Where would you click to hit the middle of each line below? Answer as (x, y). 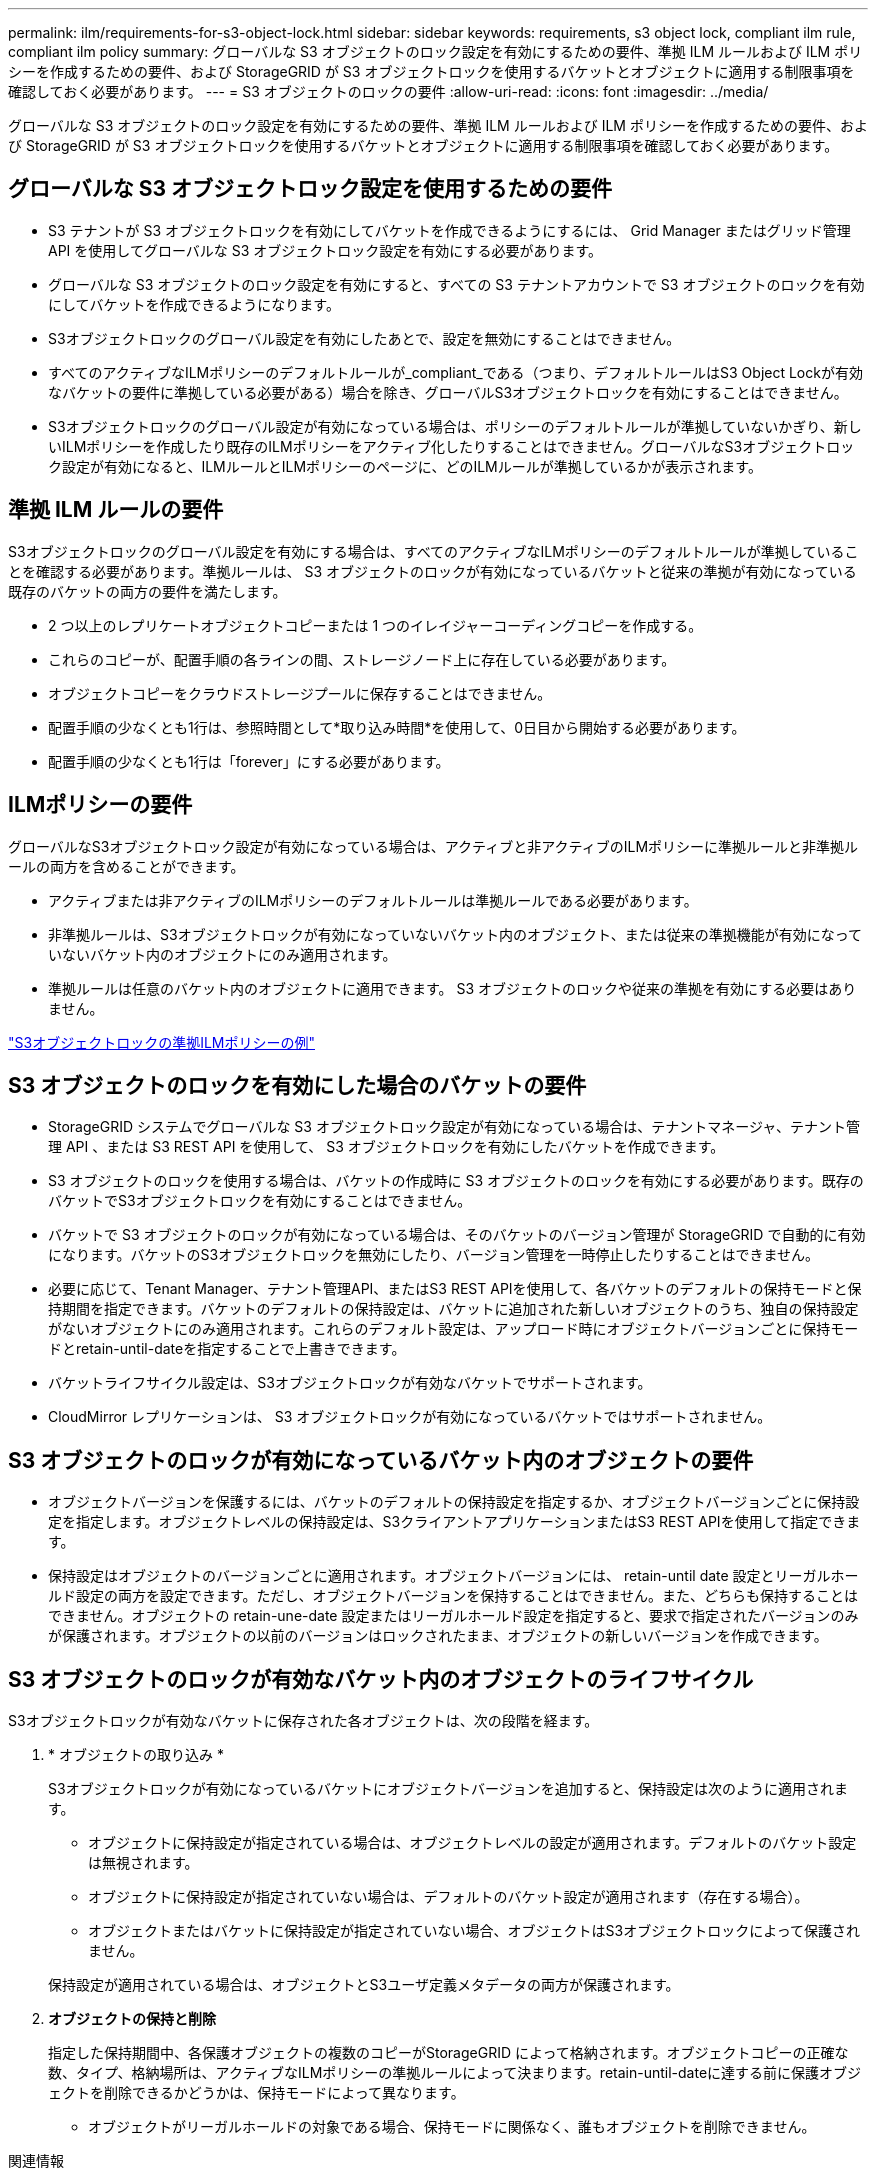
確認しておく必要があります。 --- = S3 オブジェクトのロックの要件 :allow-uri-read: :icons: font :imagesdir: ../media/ (388, 91)
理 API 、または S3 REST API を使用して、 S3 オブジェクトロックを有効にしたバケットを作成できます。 (386, 1147)
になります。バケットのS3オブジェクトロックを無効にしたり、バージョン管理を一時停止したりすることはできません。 (433, 1255)
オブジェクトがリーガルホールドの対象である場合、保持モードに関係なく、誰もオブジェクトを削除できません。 (452, 2127)
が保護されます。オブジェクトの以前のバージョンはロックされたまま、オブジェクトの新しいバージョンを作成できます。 (438, 1636)
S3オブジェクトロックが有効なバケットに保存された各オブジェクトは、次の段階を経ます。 (303, 1721)
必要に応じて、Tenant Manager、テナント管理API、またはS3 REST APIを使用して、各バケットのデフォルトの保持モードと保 (455, 1289)
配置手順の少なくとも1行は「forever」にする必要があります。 (249, 761)
